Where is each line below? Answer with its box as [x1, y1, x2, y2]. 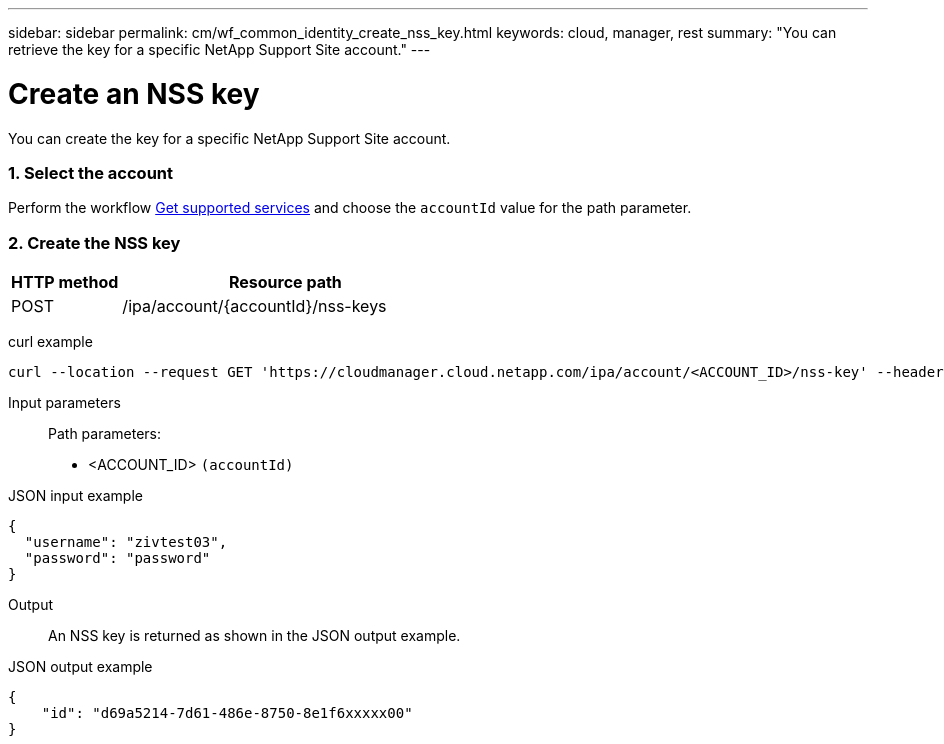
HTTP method [11, 272, 119, 292]
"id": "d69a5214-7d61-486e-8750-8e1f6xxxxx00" [41, 705, 413, 721]
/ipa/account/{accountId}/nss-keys [122, 296, 387, 316]
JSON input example [8, 487, 143, 504]
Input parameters [8, 394, 121, 411]
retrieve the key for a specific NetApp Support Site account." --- [8, 41, 431, 58]
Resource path [228, 272, 342, 292]
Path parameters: [48, 425, 162, 442]
